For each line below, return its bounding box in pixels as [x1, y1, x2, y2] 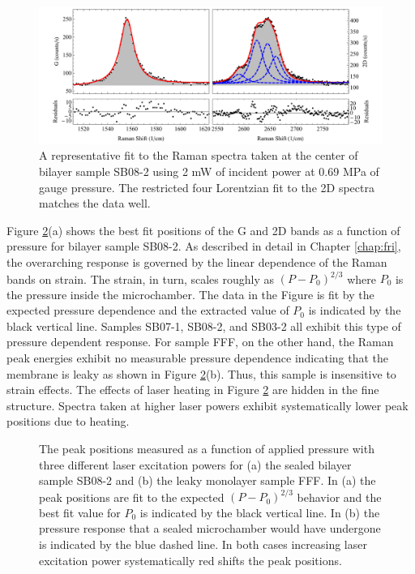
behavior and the [297, 488, 382, 505]
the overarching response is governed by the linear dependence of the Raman [6, 253, 387, 270]
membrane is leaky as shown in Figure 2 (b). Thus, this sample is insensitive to [6, 365, 396, 382]
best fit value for [39, 503, 121, 520]
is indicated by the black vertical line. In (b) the [139, 503, 380, 520]
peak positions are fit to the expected [39, 488, 225, 505]
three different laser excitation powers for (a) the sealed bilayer [39, 456, 352, 473]
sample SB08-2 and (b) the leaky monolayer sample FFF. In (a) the [39, 472, 376, 489]
